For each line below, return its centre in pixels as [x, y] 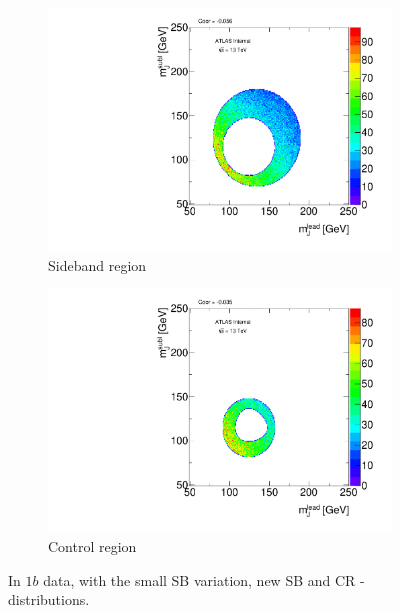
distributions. [49, 599]
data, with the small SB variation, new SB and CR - [204, 579]
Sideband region [97, 264]
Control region [92, 546]
